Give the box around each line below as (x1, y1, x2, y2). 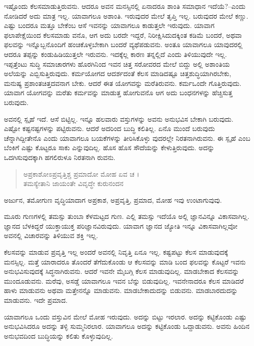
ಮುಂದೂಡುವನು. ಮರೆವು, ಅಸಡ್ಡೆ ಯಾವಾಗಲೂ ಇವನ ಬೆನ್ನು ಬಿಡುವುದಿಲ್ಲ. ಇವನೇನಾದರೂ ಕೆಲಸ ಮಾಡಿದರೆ (4, 275, 244, 286)
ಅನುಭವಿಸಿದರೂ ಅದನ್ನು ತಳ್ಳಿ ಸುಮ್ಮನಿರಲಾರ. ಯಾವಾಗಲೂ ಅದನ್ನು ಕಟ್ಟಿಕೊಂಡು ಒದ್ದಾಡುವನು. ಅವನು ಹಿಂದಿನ (4, 321, 250, 331)
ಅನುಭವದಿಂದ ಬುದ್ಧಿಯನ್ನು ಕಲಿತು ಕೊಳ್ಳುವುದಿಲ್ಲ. (4, 330, 113, 341)
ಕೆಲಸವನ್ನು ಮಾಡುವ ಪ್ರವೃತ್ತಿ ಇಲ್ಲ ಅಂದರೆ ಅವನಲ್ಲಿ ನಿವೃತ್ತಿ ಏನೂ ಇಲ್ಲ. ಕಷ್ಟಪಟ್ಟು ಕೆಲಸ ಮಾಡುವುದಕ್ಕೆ (4, 247, 228, 257)
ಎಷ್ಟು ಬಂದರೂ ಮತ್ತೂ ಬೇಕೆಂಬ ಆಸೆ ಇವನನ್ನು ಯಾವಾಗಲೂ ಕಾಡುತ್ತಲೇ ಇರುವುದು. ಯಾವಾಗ (4, 20, 215, 30)
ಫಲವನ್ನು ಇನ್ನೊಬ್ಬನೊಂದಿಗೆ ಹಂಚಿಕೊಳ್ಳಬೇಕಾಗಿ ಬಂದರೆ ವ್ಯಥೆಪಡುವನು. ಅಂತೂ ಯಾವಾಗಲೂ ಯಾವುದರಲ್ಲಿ (4, 39, 243, 50)
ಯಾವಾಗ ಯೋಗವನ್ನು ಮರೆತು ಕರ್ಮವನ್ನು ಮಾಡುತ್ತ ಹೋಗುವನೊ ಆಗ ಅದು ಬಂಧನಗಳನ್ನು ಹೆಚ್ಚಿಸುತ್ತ (4, 87, 233, 98)
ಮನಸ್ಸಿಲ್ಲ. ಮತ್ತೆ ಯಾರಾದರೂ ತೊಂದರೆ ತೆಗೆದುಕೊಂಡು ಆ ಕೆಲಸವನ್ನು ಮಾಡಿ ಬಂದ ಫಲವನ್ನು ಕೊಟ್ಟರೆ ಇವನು (4, 256, 246, 266)
